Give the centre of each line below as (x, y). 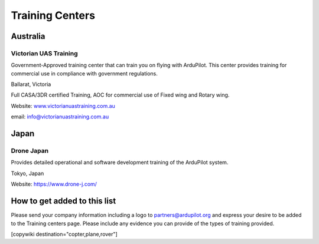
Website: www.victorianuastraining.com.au (63, 105)
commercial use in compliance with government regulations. (84, 73)
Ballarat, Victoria (31, 84)
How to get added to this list (64, 201)
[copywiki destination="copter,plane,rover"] (64, 234)
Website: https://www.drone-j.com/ (54, 184)
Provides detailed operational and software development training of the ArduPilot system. (120, 163)
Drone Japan (30, 151)
